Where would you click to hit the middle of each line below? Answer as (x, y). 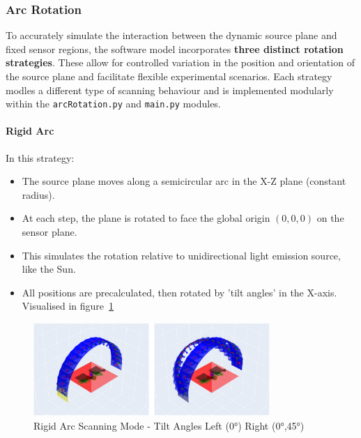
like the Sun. (49, 269)
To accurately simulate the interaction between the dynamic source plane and (171, 35)
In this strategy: (40, 157)
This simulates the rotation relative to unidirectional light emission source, (181, 255)
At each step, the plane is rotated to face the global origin (146, 218)
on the (330, 218)
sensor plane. (49, 232)
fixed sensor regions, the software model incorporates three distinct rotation (175, 48)
